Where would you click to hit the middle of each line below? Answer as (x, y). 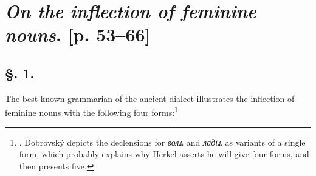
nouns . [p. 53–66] (78, 35)
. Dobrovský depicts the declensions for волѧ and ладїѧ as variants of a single (162, 142)
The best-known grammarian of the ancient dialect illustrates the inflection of (150, 98)
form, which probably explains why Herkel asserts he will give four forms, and (164, 154)
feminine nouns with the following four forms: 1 (91, 112)
